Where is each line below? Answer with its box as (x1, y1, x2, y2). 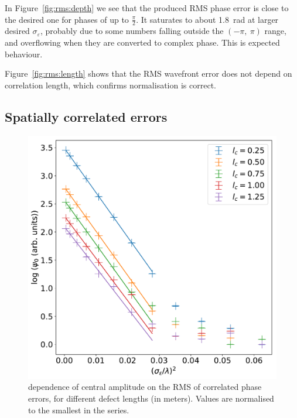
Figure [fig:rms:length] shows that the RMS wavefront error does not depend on (5, 67, 292, 80)
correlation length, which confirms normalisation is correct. (5, 78, 216, 91)
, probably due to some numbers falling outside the (40, 25, 224, 37)
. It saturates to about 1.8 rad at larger (136, 13, 279, 25)
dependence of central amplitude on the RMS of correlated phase (28, 381, 262, 393)
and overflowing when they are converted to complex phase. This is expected (5, 36, 280, 49)
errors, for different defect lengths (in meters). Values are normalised (28, 392, 274, 405)
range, (264, 25, 286, 37)
